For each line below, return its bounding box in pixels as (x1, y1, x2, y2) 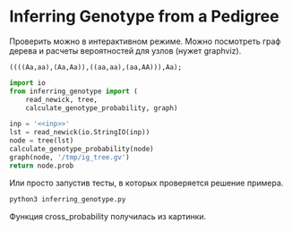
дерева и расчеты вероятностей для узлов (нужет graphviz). (9, 45, 242, 56)
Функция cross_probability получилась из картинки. (9, 210, 207, 221)
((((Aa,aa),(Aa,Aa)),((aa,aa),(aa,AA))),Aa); (9, 63, 182, 72)
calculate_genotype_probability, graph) (25, 103, 178, 113)
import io (9, 78, 47, 87)
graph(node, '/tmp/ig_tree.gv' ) (9, 152, 130, 162)
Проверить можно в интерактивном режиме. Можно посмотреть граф (9, 36, 281, 47)
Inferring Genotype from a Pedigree (9, 6, 279, 27)
